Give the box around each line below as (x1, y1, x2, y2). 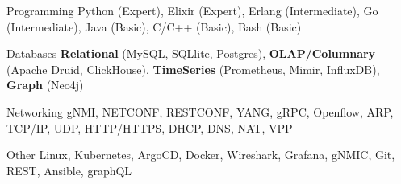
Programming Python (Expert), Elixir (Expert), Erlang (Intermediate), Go (6, 2, 378, 18)
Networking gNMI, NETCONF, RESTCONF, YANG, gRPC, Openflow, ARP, (6, 103, 394, 120)
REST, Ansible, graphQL (6, 162, 132, 178)
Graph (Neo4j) (6, 76, 84, 93)
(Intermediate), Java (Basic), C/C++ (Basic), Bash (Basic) (6, 18, 302, 35)
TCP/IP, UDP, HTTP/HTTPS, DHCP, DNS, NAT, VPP (6, 119, 293, 136)
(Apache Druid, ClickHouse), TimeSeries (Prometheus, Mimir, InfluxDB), (6, 60, 380, 77)
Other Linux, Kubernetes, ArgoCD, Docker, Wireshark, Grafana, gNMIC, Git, (6, 146, 395, 163)
